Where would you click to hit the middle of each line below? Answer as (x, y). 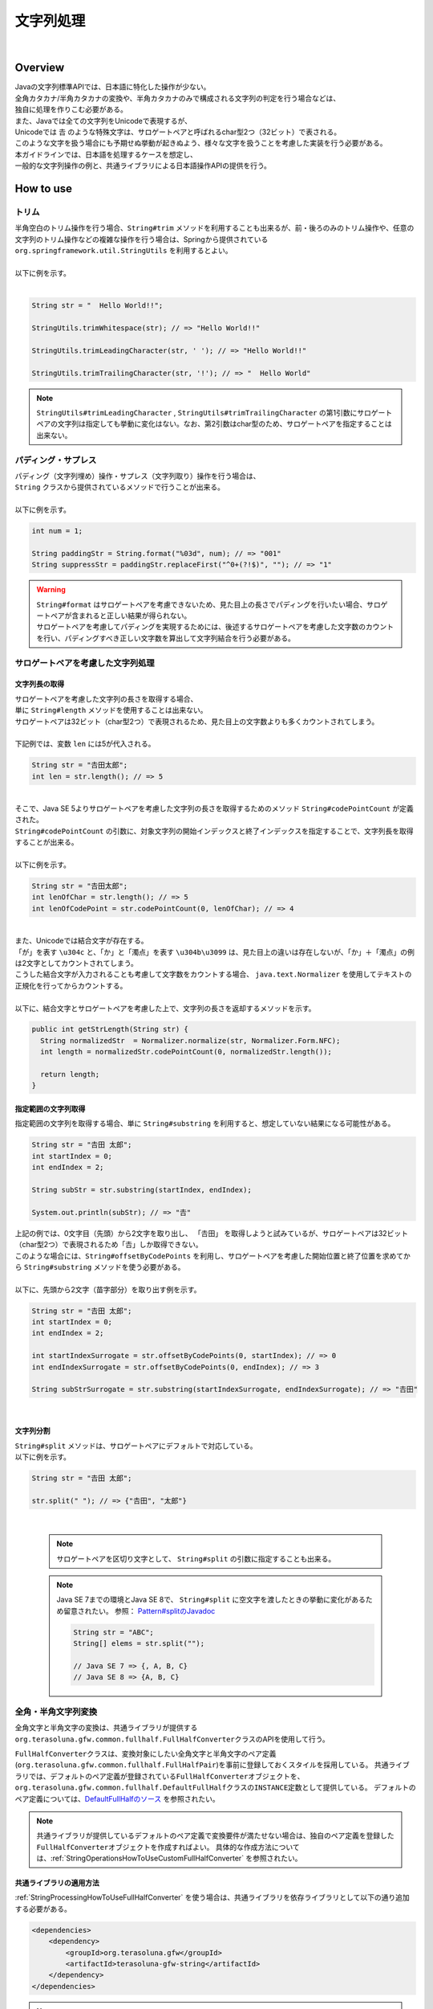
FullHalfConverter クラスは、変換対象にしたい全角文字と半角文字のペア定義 (146, 1753)
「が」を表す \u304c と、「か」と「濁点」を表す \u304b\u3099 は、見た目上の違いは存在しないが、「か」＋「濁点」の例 (214, 951)
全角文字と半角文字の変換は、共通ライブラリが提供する (106, 1728)
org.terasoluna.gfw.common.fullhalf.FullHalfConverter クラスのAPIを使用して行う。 (172, 1739)
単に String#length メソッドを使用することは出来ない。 (111, 710)
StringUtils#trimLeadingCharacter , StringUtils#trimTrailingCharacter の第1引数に (197, 413)
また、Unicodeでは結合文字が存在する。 (81, 941)
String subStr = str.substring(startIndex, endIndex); (142, 1190)
